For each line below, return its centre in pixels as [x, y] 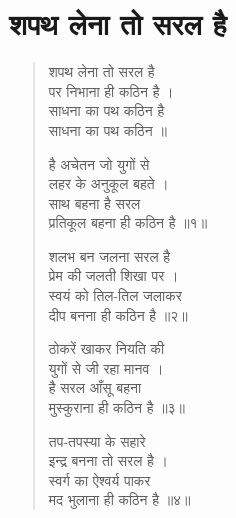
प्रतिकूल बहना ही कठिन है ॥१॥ [128, 222]
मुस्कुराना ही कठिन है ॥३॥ [117, 407]
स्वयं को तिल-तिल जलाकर [115, 295]
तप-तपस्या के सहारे [97, 440]
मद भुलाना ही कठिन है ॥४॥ [119, 499]
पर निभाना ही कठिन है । [111, 90]
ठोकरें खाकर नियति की [106, 348]
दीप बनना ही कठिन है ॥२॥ [118, 314]
